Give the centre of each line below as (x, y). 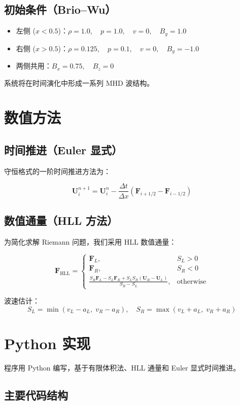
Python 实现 (47, 343)
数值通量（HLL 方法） (61, 220)
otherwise (192, 281)
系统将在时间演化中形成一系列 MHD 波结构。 (79, 82)
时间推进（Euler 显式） (63, 150)
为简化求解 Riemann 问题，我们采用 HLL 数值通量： (90, 241)
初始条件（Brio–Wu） (60, 9)
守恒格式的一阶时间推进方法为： (57, 171)
